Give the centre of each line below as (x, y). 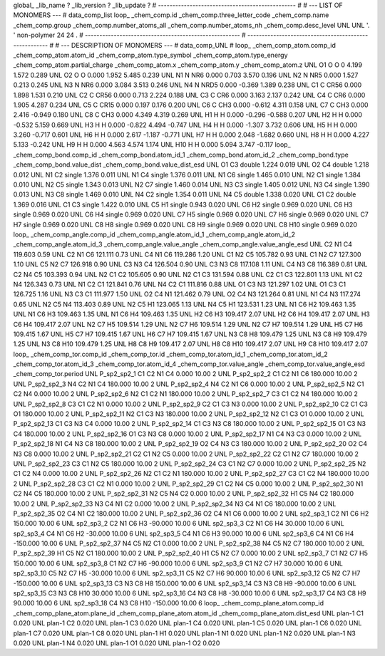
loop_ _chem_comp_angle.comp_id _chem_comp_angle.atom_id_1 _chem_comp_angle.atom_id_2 (154, 234)
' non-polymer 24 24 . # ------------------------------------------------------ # (129, 35)
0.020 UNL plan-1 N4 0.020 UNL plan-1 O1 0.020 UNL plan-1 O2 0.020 (117, 643)
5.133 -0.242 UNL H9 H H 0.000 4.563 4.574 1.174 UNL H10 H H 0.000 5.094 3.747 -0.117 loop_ (152, 145)
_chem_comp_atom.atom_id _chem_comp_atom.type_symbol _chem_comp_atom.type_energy (150, 55)
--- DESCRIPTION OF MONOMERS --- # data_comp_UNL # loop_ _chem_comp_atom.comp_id (199, 45)
